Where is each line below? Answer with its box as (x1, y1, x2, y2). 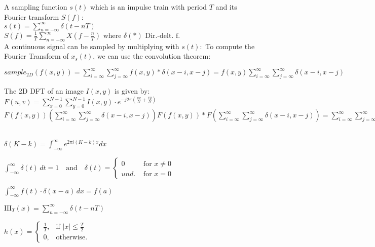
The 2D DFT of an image (4, 86, 84, 96)
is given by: (114, 86, 150, 96)
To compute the (205, 40, 255, 51)
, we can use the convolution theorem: (93, 51, 211, 61)
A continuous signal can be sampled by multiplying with (4, 40, 179, 51)
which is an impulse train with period (90, 2, 207, 12)
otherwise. (56, 234, 88, 241)
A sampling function (4, 2, 67, 12)
